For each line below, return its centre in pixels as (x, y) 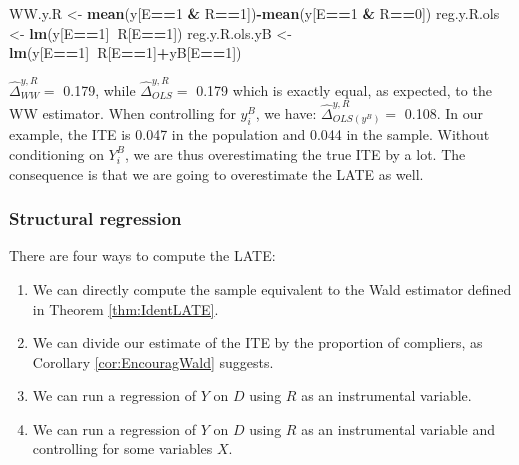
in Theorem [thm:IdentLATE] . (125, 308)
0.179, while (99, 89)
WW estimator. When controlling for (122, 112)
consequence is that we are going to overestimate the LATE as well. (216, 173)
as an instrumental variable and (398, 428)
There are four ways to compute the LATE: (142, 255)
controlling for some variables (122, 448)
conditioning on (56, 153)
